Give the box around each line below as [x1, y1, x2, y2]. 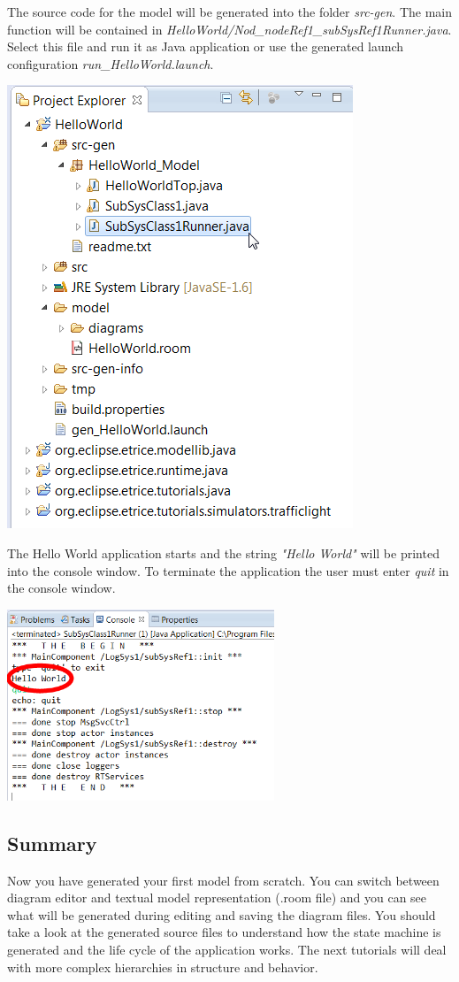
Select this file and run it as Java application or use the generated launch [7, 37, 404, 56]
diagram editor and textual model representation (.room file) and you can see [7, 888, 427, 907]
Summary [7, 829, 97, 856]
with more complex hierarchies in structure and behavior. [7, 957, 318, 976]
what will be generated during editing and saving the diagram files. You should [7, 905, 436, 924]
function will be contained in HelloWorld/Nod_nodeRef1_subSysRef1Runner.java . [7, 19, 452, 38]
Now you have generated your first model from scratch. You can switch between [7, 871, 440, 889]
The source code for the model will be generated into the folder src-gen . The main [7, 3, 453, 20]
